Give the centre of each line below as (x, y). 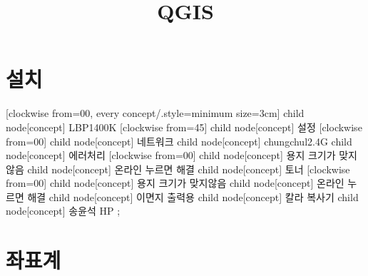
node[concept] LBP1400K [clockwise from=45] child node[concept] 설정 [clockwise (184, 127)
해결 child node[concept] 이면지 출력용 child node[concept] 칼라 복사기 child (193, 196)
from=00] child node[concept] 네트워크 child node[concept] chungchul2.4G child (179, 141)
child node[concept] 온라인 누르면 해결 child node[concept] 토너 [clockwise (189, 169)
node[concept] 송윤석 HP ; (63, 211)
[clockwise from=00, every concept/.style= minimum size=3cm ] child (155, 113)
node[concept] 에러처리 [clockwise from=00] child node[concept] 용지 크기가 (171, 155)
